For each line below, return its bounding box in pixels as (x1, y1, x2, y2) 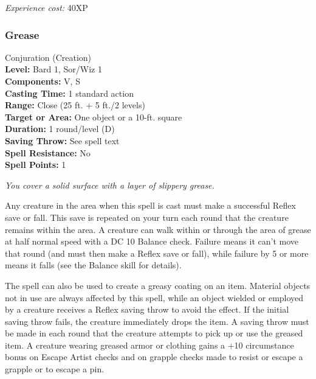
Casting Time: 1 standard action (5, 86, 134, 99)
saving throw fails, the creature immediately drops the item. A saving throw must (5, 315, 309, 327)
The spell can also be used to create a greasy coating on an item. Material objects (5, 279, 311, 291)
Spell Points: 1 (5, 158, 66, 171)
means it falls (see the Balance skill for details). (5, 259, 182, 271)
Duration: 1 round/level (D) (5, 122, 115, 135)
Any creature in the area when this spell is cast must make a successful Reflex (5, 199, 296, 212)
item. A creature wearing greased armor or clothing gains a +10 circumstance (5, 338, 294, 351)
